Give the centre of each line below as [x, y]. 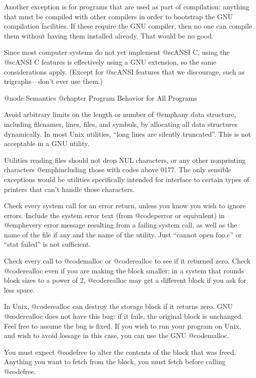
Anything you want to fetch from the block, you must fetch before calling [115, 361]
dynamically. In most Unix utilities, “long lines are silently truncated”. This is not [128, 133]
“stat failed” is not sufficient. [47, 244]
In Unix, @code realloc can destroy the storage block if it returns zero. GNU [118, 306]
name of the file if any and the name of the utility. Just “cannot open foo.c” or [123, 234]
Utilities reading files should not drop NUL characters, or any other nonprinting [125, 160]
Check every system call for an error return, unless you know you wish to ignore [125, 206]
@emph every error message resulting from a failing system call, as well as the [121, 225]
